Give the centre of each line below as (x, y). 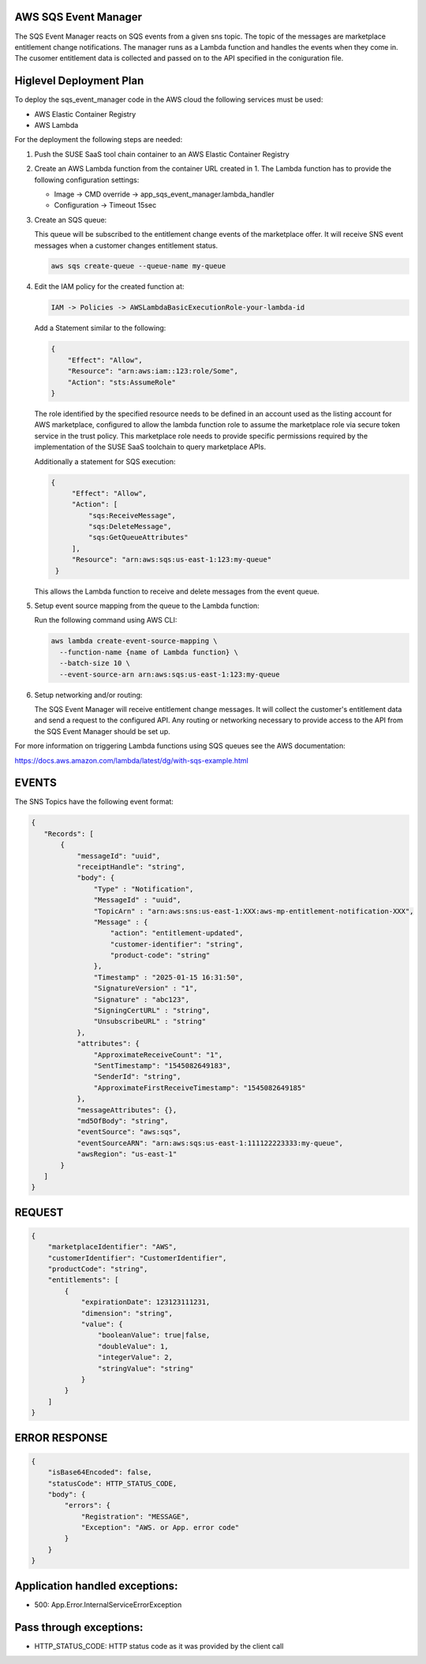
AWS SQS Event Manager (78, 17)
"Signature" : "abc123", (141, 999)
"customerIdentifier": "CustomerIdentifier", (137, 1258)
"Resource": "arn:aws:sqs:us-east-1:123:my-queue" (172, 560)
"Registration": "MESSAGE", (135, 1516)
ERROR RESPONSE (61, 1438)
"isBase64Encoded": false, (100, 1473)
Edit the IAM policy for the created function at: (109, 287)
